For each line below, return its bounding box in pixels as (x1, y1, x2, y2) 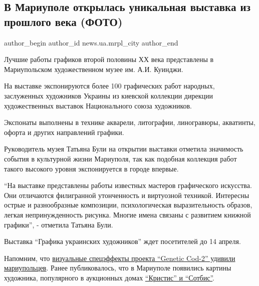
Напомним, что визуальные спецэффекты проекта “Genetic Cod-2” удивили (4, 252, 235, 263)
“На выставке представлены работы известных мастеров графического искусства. (4, 180, 252, 190)
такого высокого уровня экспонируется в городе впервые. (4, 163, 179, 173)
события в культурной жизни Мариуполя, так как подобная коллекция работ (4, 153, 237, 163)
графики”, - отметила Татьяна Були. (4, 219, 113, 229)
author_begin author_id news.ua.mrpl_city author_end (4, 37, 178, 47)
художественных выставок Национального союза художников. (4, 100, 192, 110)
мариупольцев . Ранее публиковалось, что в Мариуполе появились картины (4, 262, 231, 273)
